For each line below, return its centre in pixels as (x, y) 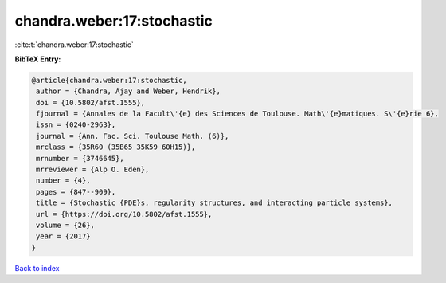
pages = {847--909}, (76, 192)
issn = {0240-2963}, (76, 125)
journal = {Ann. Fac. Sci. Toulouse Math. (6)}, (133, 136)
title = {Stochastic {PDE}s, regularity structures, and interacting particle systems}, (215, 203)
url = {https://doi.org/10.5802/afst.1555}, (124, 214)
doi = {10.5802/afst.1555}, (91, 102)
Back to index (37, 268)
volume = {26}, (66, 225)
